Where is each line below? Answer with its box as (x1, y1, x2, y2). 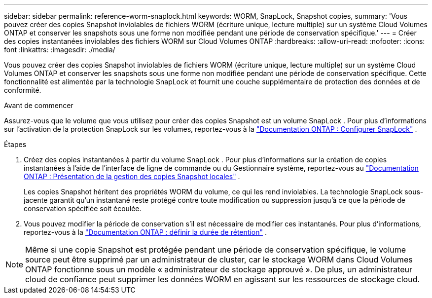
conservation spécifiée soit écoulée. (24, 204, 142, 213)
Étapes (4, 140, 27, 149)
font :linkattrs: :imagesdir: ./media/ (4, 45, 115, 54)
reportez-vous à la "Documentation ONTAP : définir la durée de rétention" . (24, 228, 267, 236)
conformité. (4, 86, 41, 94)
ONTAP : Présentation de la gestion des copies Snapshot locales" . (24, 172, 240, 181)
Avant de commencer (4, 101, 73, 110)
